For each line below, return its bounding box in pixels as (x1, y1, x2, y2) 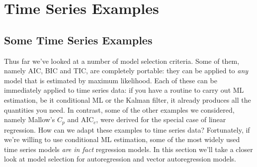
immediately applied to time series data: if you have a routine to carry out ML (4, 85, 244, 95)
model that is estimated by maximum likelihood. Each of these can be (4, 75, 217, 85)
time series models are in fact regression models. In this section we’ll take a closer (4, 144, 253, 154)
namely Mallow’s (4, 114, 55, 125)
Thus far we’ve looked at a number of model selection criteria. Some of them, (4, 55, 240, 66)
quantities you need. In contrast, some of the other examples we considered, (4, 104, 235, 115)
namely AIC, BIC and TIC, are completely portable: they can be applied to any (4, 65, 249, 76)
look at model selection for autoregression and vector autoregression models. (4, 154, 236, 164)
